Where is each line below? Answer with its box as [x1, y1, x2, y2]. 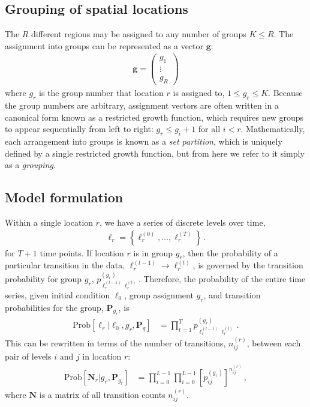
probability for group [5, 272, 82, 285]
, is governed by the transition [192, 259, 303, 271]
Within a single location [5, 216, 94, 228]
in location [82, 350, 122, 363]
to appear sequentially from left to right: [5, 122, 154, 135]
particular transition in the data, [5, 259, 125, 271]
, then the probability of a [182, 246, 278, 259]
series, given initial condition [5, 288, 110, 301]
